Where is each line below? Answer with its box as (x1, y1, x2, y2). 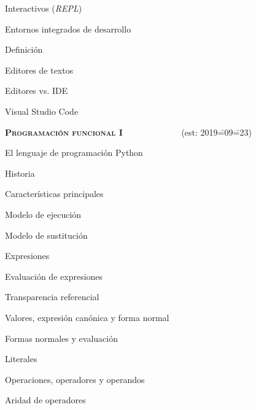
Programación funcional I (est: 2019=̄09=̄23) (5, 125, 252, 138)
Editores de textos (5, 63, 74, 76)
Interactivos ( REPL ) (5, 2, 82, 14)
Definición (5, 43, 43, 56)
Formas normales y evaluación (5, 331, 118, 344)
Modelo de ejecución (5, 207, 82, 220)
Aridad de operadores (5, 393, 86, 406)
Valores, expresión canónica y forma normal (5, 311, 169, 323)
